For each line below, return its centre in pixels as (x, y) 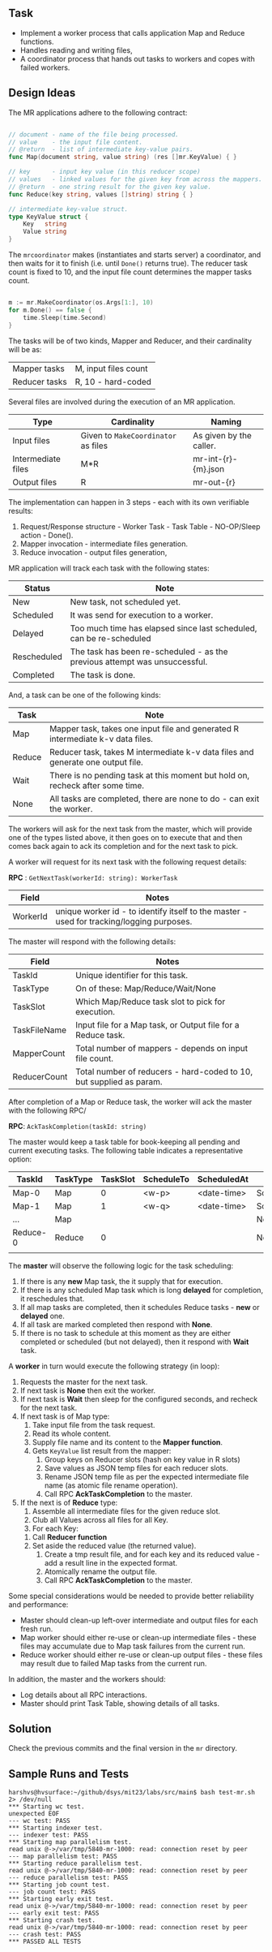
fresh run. (36, 1629)
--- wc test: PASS (39, 1821)
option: (20, 1159)
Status (37, 588)
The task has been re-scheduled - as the (149, 651)
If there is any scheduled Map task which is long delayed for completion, (142, 1290)
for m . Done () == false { (50, 310)
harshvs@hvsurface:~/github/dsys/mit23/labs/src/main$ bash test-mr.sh (132, 1793)
